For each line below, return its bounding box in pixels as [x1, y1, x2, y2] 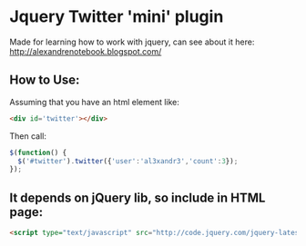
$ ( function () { [9, 148, 67, 157]
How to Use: [9, 73, 80, 88]
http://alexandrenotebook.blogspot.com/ [9, 45, 162, 56]
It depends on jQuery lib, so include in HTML [9, 190, 266, 205]
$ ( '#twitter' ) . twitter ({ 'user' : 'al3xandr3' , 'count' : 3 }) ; [17, 156, 239, 165]
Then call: [9, 130, 47, 142]
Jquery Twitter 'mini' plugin [9, 6, 224, 27]
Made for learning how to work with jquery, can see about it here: [9, 36, 255, 47]
